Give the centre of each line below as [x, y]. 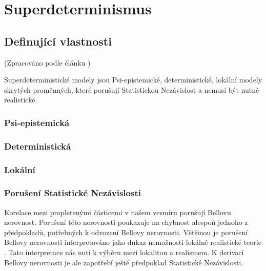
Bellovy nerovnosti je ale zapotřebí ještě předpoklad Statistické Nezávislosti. [124, 262]
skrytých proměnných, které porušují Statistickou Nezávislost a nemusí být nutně [132, 89]
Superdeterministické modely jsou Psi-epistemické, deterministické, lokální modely [133, 80]
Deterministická [38, 146]
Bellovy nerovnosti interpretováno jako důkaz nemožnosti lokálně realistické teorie [133, 242]
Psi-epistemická [37, 122]
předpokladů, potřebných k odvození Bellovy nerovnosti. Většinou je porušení [126, 232]
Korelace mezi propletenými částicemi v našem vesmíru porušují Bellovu [118, 212]
